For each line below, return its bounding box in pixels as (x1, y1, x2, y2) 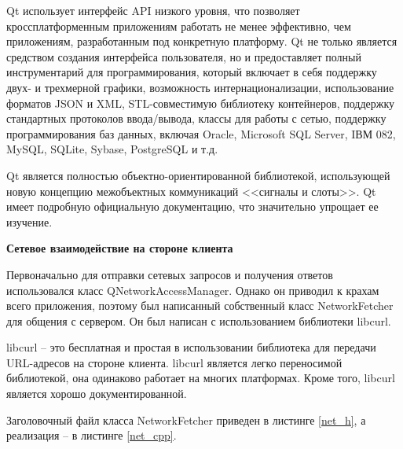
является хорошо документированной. (6, 385, 187, 402)
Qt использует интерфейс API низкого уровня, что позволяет (6, 2, 300, 18)
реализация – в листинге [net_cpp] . (6, 427, 177, 443)
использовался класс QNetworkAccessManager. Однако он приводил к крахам (6, 282, 379, 298)
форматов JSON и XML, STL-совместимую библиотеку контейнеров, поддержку (6, 94, 395, 111)
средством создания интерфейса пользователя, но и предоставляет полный (6, 48, 362, 64)
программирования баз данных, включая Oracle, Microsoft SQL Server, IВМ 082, (6, 125, 396, 142)
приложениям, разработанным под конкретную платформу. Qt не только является (6, 33, 398, 50)
